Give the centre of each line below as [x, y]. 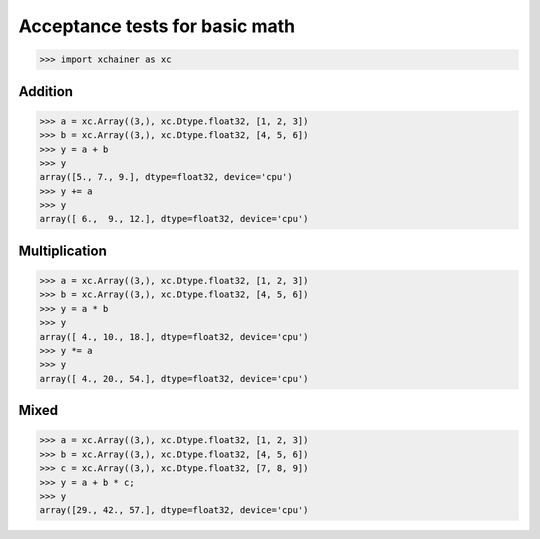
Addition [46, 91]
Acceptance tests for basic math [156, 26]
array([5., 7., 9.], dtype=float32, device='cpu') [166, 177]
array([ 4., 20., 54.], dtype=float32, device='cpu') [174, 378]
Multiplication [62, 250]
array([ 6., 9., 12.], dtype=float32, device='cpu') [174, 219]
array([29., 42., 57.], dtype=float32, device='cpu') [174, 510]
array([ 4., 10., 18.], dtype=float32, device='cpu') [174, 336]
